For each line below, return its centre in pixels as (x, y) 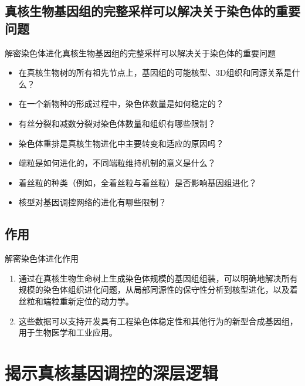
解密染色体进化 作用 (42, 258)
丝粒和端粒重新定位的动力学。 (76, 301)
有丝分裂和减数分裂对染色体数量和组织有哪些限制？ (117, 123)
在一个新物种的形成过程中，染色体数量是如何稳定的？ (121, 104)
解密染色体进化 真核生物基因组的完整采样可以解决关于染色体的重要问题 (140, 53)
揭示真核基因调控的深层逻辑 (112, 372)
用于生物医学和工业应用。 (68, 332)
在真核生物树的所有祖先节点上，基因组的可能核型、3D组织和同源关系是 (155, 72)
